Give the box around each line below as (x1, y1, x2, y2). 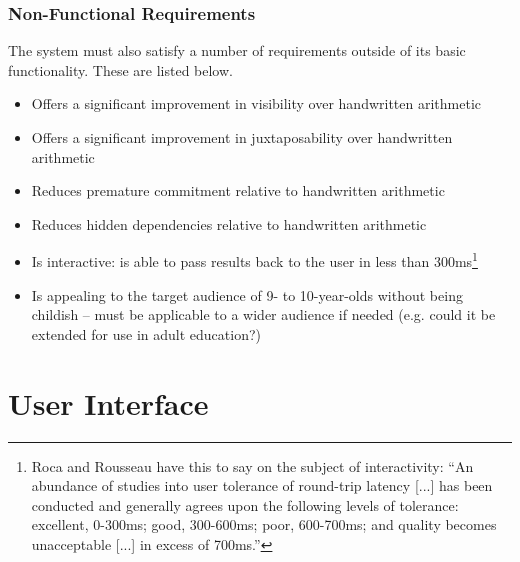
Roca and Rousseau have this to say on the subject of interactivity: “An (31, 455, 474, 476)
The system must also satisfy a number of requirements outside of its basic (8, 40, 466, 61)
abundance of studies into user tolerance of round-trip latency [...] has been (31, 475, 493, 496)
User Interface (8, 382, 209, 423)
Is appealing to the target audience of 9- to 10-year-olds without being (31, 284, 463, 305)
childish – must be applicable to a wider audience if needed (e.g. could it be (31, 304, 496, 325)
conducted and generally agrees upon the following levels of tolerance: (31, 494, 459, 515)
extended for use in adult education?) (31, 323, 261, 344)
